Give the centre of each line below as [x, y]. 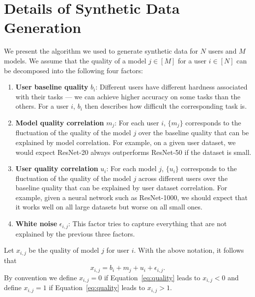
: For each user [137, 122]
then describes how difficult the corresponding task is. [166, 106]
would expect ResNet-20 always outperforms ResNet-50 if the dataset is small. [133, 152]
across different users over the [183, 178]
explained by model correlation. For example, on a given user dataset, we [126, 142]
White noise [36, 223]
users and [222, 51]
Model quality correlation [60, 122]
